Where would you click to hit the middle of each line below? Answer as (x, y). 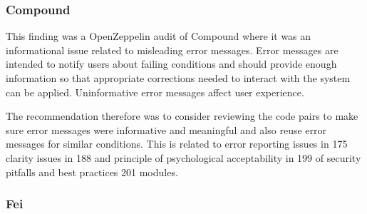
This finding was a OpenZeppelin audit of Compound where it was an (159, 36)
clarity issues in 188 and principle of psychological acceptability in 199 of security (183, 157)
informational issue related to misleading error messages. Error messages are (172, 50)
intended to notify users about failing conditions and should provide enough (171, 64)
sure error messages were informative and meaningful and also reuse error (166, 129)
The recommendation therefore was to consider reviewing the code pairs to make (182, 116)
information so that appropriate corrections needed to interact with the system (178, 78)
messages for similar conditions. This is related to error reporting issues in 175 (177, 144)
